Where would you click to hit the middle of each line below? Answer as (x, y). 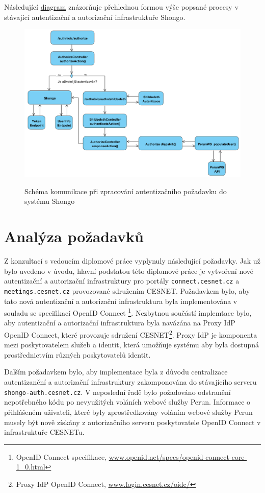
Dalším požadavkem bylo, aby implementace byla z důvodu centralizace (116, 372)
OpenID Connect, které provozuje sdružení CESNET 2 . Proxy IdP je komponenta (131, 334)
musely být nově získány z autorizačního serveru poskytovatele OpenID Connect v (132, 422)
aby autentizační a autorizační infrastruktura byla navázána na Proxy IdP (120, 323)
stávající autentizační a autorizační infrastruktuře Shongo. (95, 17)
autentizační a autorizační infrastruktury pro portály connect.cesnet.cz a (122, 281)
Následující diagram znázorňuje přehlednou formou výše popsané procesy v (121, 7)
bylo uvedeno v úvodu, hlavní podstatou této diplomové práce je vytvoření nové (129, 271)
